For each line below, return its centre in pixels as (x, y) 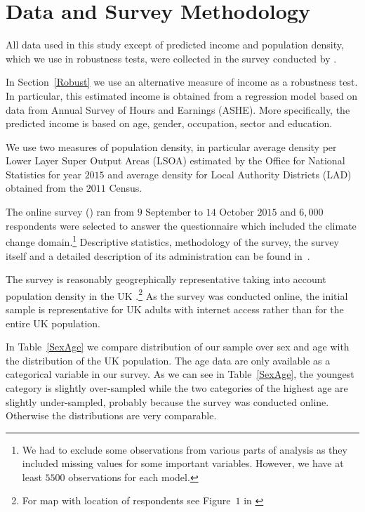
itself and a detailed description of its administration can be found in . (158, 255)
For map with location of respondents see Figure (126, 500)
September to (174, 212)
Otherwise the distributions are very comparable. (111, 415)
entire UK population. (53, 323)
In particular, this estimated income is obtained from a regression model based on (182, 95)
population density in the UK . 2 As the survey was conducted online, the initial (177, 294)
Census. (126, 188)
